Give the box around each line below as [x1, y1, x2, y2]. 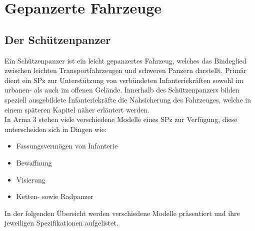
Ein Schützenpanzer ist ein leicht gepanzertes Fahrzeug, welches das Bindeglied [4, 55, 246, 65]
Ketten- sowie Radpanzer [16, 191, 93, 201]
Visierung [16, 174, 45, 184]
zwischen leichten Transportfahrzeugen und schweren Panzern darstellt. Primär [4, 65, 247, 75]
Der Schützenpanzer [4, 31, 111, 47]
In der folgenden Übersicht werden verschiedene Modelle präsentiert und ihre [4, 207, 240, 218]
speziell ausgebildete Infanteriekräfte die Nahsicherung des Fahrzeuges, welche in [4, 94, 251, 104]
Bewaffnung [16, 157, 52, 167]
